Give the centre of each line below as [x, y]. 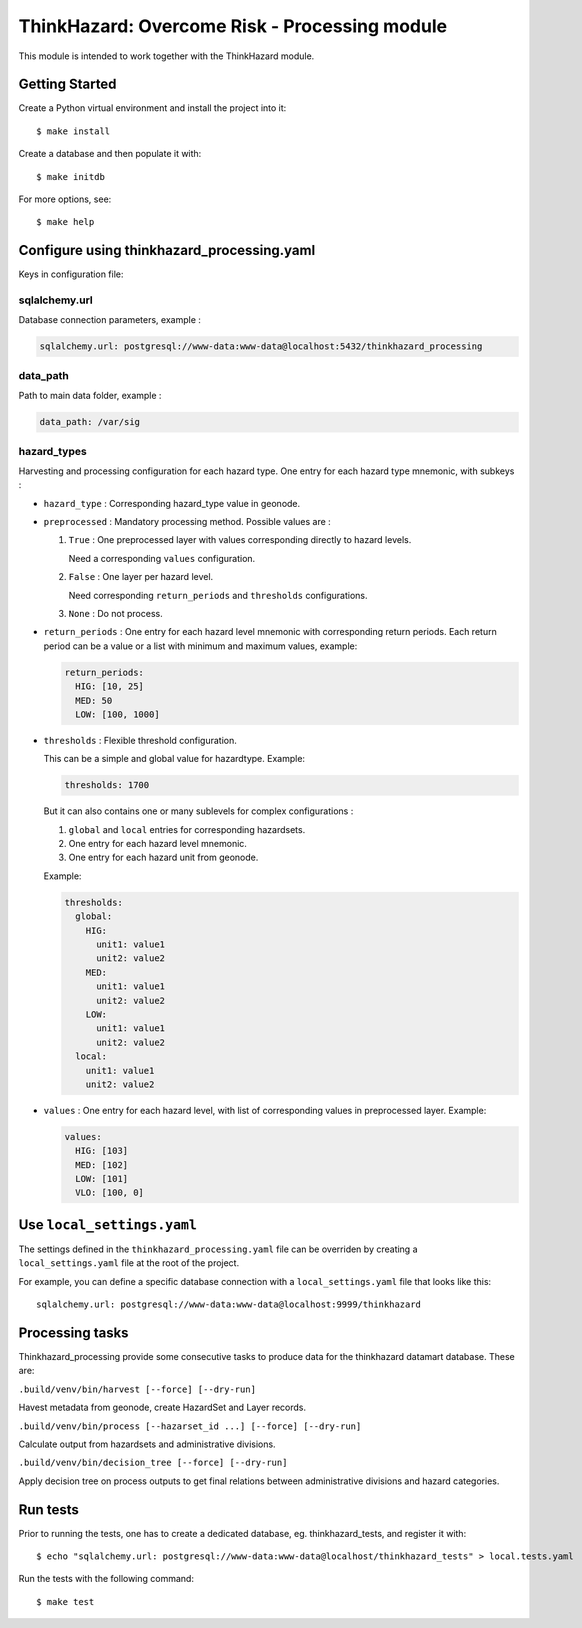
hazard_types [52, 451]
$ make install [73, 131]
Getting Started [67, 84]
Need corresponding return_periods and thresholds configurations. [218, 595]
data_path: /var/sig [89, 422]
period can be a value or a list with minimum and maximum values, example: [200, 646]
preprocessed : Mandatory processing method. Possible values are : [187, 522]
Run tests [48, 1509]
